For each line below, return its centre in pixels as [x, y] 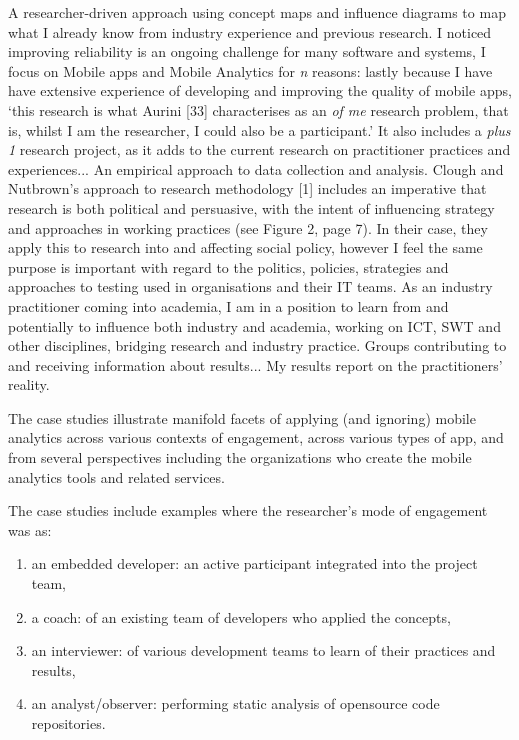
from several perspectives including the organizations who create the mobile [240, 457]
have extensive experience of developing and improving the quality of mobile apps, [260, 90]
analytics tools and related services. [116, 476]
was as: [30, 529]
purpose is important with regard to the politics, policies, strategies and [228, 266]
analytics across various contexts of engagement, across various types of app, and [256, 437]
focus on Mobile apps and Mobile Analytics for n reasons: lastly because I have [250, 70]
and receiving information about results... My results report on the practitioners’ [255, 364]
